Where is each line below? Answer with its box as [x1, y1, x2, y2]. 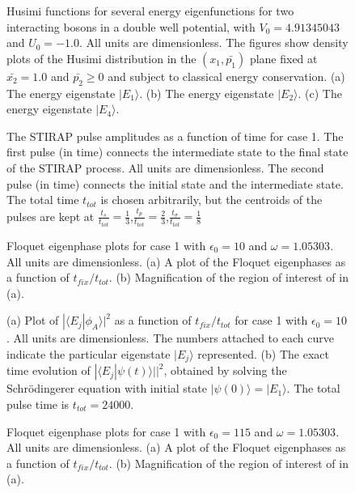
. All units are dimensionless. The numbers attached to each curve [6, 329, 334, 346]
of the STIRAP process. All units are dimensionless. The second [6, 159, 324, 176]
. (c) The [298, 84, 342, 101]
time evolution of [6, 362, 91, 379]
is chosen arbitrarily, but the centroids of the [100, 191, 323, 208]
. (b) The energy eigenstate [139, 84, 274, 101]
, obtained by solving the [163, 362, 287, 379]
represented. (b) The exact [197, 345, 329, 362]
